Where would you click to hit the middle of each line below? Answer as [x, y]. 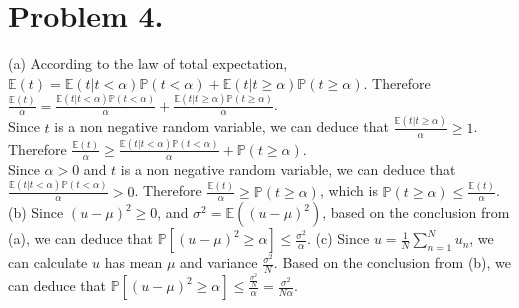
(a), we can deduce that [81, 238]
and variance [219, 262]
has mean [133, 262]
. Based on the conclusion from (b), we [392, 262]
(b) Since [36, 212]
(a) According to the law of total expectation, [148, 63]
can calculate [48, 262]
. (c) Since [338, 238]
